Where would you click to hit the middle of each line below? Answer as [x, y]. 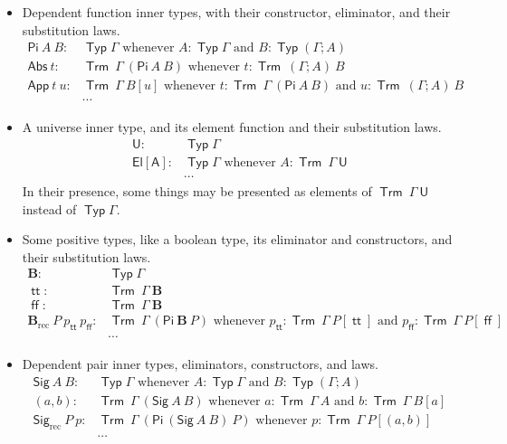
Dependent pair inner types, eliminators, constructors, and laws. [200, 364]
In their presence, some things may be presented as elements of [197, 191]
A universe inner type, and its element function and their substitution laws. [232, 127]
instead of [49, 208]
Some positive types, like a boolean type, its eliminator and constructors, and [237, 239]
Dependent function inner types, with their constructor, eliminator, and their [236, 12]
